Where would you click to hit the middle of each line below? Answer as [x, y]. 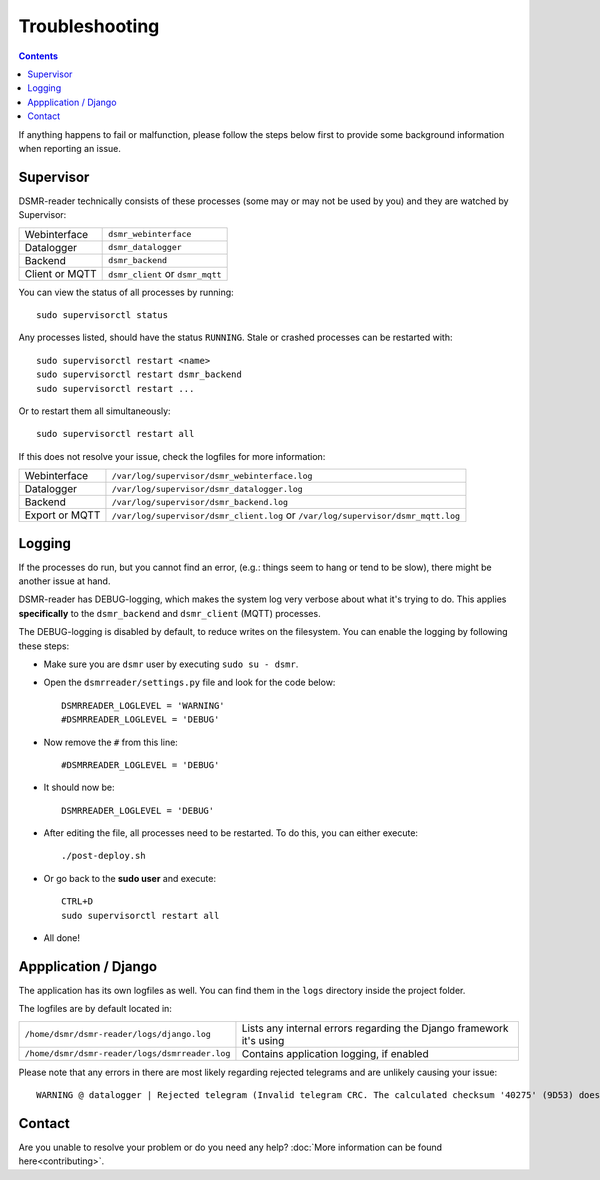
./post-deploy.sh [103, 856]
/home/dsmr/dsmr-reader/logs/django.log [118, 1034]
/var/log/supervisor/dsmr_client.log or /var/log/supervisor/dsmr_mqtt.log [285, 515]
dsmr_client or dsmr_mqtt [165, 273]
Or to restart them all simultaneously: [94, 411]
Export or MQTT [62, 515]
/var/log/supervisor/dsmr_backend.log [200, 501]
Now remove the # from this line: [111, 742]
